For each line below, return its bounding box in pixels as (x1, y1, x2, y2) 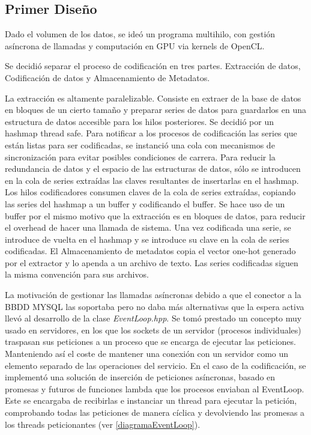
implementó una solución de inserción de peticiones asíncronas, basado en (5, 371, 276, 383)
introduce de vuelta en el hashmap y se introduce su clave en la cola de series (5, 233, 289, 245)
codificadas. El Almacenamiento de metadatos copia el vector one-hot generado (5, 245, 296, 257)
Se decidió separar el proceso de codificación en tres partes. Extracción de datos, (5, 59, 301, 72)
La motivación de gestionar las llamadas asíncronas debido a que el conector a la (5, 288, 301, 301)
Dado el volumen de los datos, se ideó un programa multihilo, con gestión (5, 28, 276, 40)
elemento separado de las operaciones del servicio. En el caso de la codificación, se (5, 359, 306, 371)
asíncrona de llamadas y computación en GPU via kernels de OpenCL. (5, 39, 265, 52)
